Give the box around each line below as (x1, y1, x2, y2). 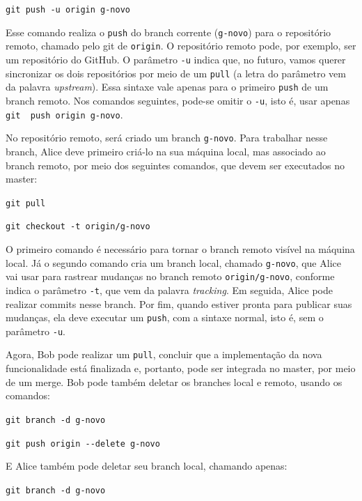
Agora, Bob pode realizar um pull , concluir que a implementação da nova (6, 347, 322, 362)
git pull (6, 198, 46, 208)
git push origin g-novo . (6, 107, 123, 121)
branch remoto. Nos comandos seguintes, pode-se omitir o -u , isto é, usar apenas (6, 93, 350, 107)
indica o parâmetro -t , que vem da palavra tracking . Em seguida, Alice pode (6, 282, 333, 297)
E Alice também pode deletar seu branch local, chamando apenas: (6, 458, 288, 473)
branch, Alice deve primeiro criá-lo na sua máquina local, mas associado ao (6, 144, 326, 158)
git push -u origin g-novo (6, 5, 130, 15)
